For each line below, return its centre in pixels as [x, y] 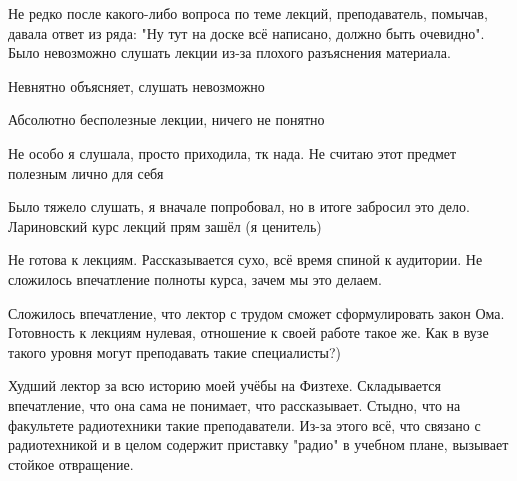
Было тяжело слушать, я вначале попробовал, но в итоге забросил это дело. [239, 206]
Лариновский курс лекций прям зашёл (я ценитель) [165, 225]
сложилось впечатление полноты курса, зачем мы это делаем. [195, 278]
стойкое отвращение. [71, 463]
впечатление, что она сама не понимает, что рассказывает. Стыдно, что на [234, 404]
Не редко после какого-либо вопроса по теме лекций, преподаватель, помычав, [248, 13]
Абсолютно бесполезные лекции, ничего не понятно [166, 119]
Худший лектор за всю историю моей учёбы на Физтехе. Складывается [225, 385]
